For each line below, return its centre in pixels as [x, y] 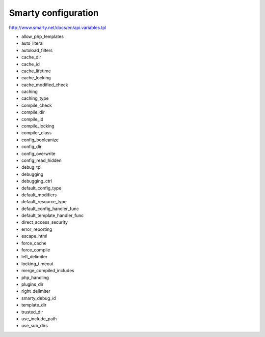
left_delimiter [34, 257]
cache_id [31, 64]
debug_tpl [31, 167]
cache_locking [36, 78]
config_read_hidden [41, 160]
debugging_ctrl [37, 181]
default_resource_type [44, 202]
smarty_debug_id [39, 298]
